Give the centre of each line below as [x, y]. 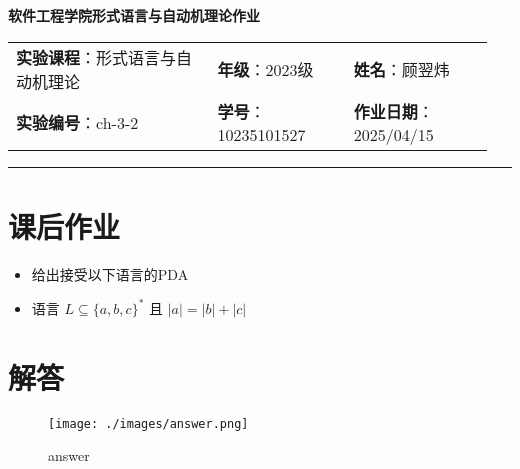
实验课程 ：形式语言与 [96, 57]
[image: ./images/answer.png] [148, 423]
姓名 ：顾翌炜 [401, 69]
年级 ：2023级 [265, 69]
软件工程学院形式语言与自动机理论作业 [134, 15]
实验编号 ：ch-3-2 [77, 123]
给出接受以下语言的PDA [110, 273]
